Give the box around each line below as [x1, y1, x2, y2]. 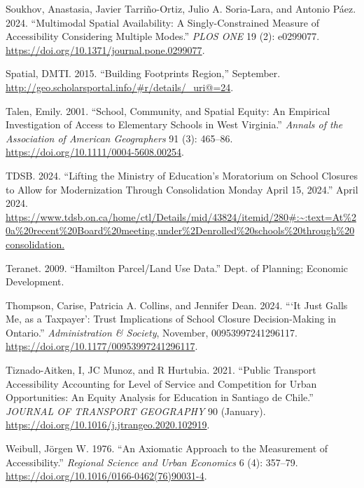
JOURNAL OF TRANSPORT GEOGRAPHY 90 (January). [6, 403, 266, 418]
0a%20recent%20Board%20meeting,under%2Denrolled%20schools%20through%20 [6, 223, 355, 238]
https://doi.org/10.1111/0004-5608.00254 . [6, 144, 184, 159]
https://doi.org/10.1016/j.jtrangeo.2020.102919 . [6, 417, 210, 432]
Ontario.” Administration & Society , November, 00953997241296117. [6, 325, 297, 339]
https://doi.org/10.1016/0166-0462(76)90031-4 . [6, 468, 207, 483]
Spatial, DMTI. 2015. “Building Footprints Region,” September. [6, 66, 281, 81]
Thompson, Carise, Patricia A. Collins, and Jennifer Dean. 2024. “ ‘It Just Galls [6, 297, 348, 312]
